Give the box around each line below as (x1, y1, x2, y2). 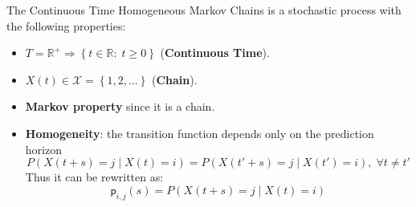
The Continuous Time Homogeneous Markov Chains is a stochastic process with (6, 2, 402, 18)
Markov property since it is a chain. (25, 98, 215, 115)
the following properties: (6, 17, 126, 34)
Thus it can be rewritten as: (25, 168, 164, 185)
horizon (25, 140, 62, 157)
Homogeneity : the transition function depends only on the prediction (25, 124, 374, 141)
